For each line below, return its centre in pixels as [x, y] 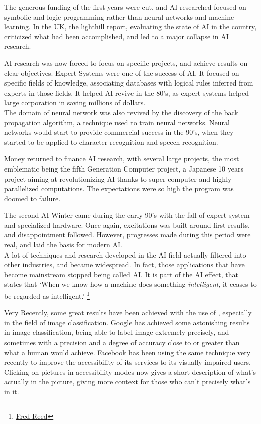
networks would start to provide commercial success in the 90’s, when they [119, 132]
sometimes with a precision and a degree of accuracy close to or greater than [122, 342]
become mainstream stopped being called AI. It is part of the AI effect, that [121, 274]
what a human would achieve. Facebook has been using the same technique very [127, 352]
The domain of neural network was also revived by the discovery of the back [121, 112]
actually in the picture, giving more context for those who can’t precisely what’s [127, 381]
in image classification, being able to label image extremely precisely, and [117, 332]
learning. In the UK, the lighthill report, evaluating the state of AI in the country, [130, 26]
